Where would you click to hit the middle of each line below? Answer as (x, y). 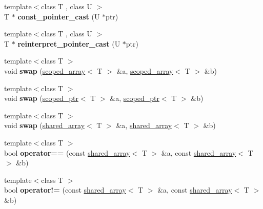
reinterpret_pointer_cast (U (69, 43)
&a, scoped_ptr (135, 98)
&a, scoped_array (145, 70)
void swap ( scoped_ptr (41, 98)
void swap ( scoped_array (45, 70)
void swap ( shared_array (45, 125)
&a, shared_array (144, 125)
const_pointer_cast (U (59, 16)
